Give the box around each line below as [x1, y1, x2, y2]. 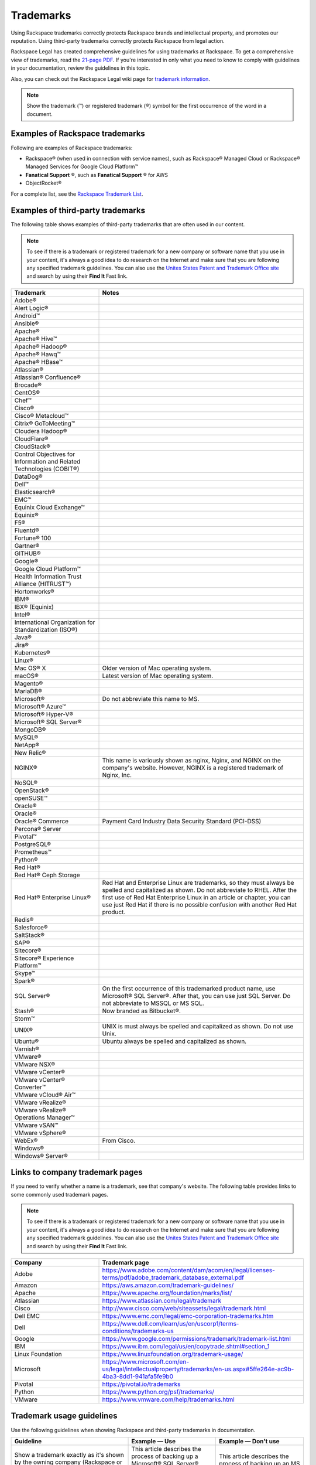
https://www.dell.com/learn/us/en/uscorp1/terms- [102, 1320, 239, 1328]
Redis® [14, 915, 34, 924]
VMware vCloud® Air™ [14, 1091, 76, 1099]
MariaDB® [14, 687, 42, 695]
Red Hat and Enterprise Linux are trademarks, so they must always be [102, 878, 295, 887]
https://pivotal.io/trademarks [102, 1380, 181, 1388]
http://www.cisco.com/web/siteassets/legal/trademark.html [102, 1304, 266, 1313]
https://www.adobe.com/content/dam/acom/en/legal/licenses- [102, 1266, 275, 1275]
